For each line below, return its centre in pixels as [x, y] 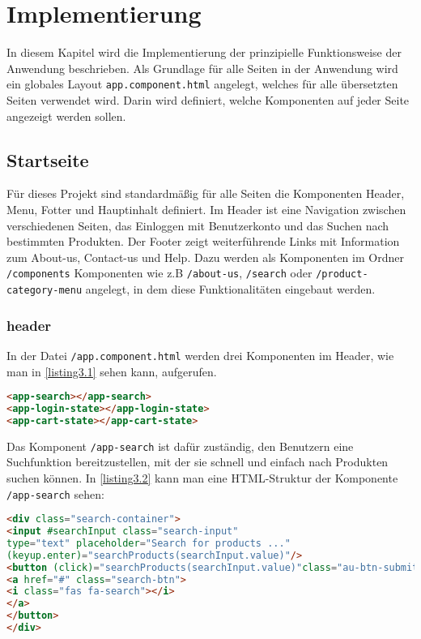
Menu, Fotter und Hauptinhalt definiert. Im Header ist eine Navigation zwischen [206, 209]
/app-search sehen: [55, 493]
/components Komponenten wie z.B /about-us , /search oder [159, 273]
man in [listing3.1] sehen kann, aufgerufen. [112, 371]
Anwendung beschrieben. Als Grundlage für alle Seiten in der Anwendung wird [202, 68]
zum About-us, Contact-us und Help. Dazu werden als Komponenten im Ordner [205, 257]
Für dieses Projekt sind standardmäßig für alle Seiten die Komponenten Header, [206, 193]
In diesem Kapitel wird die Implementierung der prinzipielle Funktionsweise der [204, 52]
